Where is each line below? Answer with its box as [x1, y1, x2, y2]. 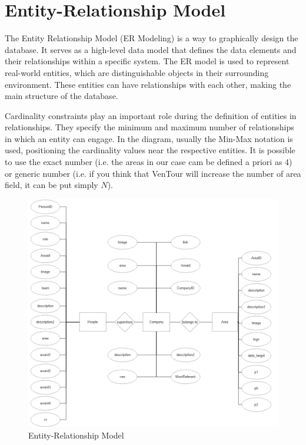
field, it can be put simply [5, 179, 98, 191]
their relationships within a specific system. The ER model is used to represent [5, 55, 290, 67]
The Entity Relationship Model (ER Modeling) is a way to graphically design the [5, 32, 298, 44]
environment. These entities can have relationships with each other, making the [5, 78, 291, 90]
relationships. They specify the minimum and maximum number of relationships [5, 121, 294, 133]
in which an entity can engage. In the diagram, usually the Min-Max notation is [5, 132, 293, 144]
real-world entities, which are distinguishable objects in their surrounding [5, 66, 269, 78]
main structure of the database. [5, 90, 118, 102]
